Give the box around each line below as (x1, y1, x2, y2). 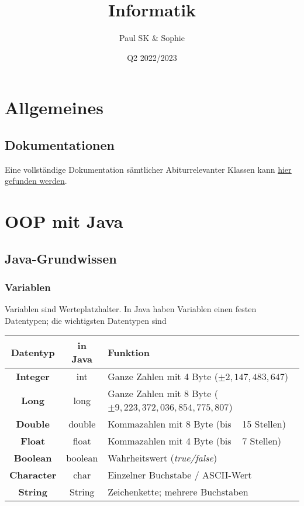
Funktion (108, 345, 150, 359)
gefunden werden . (5, 175, 67, 187)
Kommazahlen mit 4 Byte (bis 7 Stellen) (108, 434, 281, 448)
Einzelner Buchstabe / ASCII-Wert (108, 468, 252, 482)
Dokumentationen (5, 135, 115, 153)
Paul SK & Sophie (119, 32, 185, 44)
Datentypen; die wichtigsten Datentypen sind (5, 314, 167, 326)
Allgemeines (5, 95, 103, 119)
